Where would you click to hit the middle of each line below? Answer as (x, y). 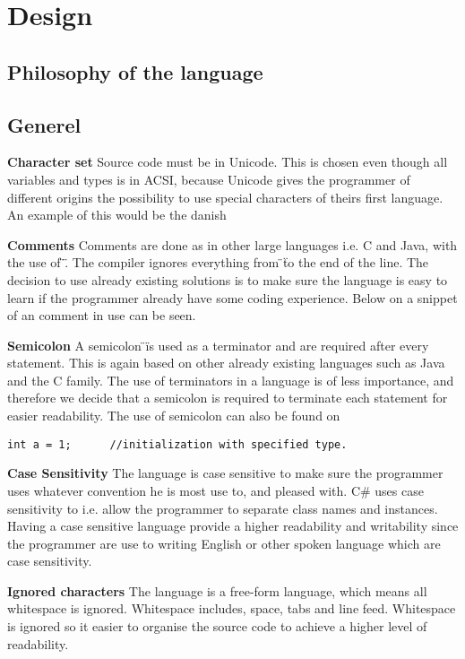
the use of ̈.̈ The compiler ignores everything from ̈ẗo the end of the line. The (218, 262)
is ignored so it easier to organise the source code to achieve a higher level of (217, 626)
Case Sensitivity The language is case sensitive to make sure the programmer (225, 473)
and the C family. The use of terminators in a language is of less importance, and (231, 380)
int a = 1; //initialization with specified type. (177, 444)
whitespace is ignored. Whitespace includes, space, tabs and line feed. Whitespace (232, 608)
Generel (44, 124)
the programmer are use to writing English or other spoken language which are (224, 543)
